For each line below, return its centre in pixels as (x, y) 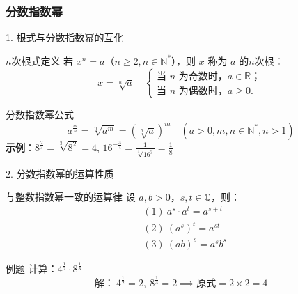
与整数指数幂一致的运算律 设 (71, 197)
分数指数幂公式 (40, 114)
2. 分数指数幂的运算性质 (60, 173)
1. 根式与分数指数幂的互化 (65, 37)
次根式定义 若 (42, 60)
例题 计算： (32, 269)
